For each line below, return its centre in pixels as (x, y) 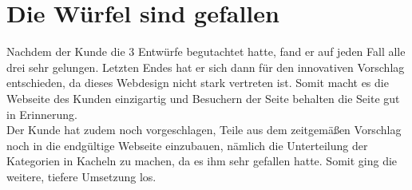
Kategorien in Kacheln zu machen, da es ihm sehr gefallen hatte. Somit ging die (202, 161)
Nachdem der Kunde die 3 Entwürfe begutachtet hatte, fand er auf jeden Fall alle (206, 51)
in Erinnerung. (42, 114)
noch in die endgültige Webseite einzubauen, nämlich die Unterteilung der (187, 145)
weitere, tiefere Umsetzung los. (81, 176)
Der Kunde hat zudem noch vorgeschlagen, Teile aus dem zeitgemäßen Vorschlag (204, 130)
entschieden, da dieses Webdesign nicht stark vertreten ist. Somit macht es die (198, 83)
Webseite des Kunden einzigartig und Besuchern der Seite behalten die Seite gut (203, 98)
